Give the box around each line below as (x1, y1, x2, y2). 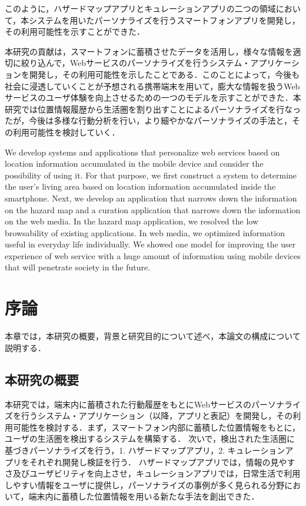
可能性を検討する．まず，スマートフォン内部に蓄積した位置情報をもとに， (12, 421, 300, 433)
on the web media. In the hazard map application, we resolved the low (5, 215, 259, 227)
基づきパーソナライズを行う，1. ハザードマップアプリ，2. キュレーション (5, 444, 285, 456)
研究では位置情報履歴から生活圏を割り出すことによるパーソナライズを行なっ (5, 102, 301, 115)
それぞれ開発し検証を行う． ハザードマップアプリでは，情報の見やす (29, 455, 295, 468)
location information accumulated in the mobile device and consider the (5, 157, 264, 170)
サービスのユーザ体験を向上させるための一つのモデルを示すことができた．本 (5, 91, 301, 104)
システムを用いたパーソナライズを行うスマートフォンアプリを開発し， (29, 14, 300, 26)
